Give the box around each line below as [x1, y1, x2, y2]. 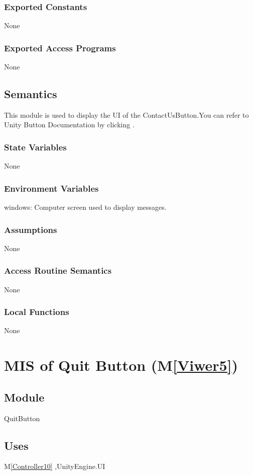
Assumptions [4, 223, 57, 235]
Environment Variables [4, 182, 99, 194]
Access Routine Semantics [4, 264, 112, 277]
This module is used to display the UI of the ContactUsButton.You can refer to [4, 109, 249, 120]
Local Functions [4, 305, 69, 318]
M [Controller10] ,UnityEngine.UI [4, 461, 105, 471]
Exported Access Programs [4, 41, 116, 54]
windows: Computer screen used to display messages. [4, 202, 167, 212]
